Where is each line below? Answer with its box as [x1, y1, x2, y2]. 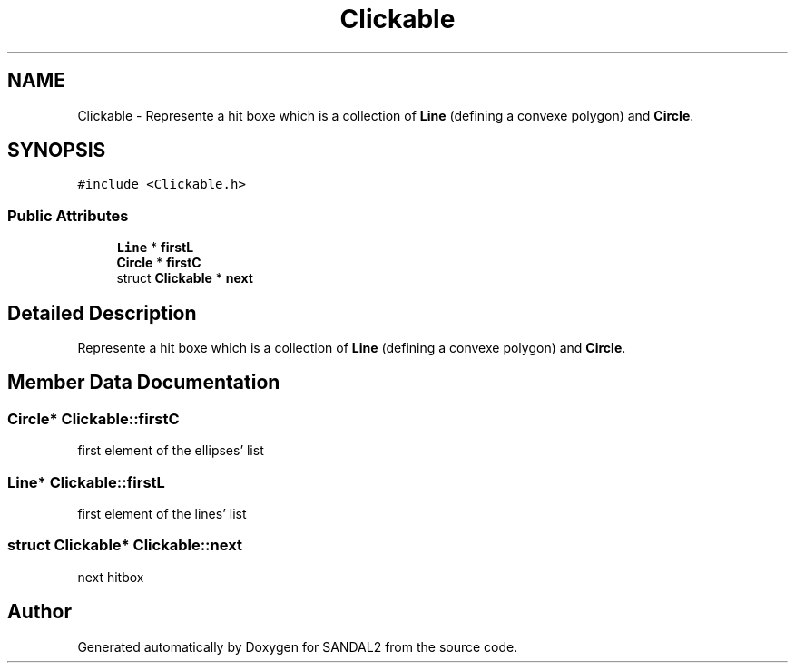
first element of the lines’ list [77, 506, 247, 521]
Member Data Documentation [7, 371, 280, 394]
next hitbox [77, 568, 144, 585]
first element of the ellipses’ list [77, 442, 264, 459]
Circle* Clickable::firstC [7, 409, 180, 428]
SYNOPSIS [7, 139, 106, 162]
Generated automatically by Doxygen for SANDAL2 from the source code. [77, 638, 518, 655]
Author [7, 600, 72, 624]
